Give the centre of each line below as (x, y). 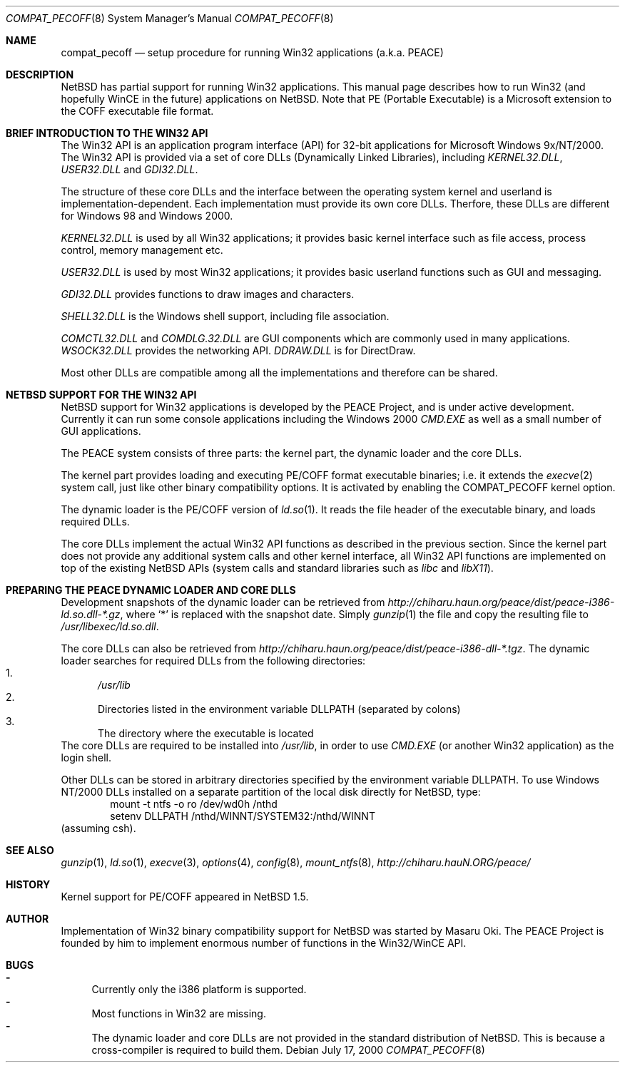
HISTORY (28, 884)
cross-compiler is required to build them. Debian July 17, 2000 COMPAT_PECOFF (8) (288, 1050)
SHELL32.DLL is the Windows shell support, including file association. (225, 316)
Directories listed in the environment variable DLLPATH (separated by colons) (279, 709)
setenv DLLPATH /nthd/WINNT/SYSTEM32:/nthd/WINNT (243, 816)
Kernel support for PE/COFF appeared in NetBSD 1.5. (185, 897)
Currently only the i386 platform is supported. (199, 989)
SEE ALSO (30, 850)
